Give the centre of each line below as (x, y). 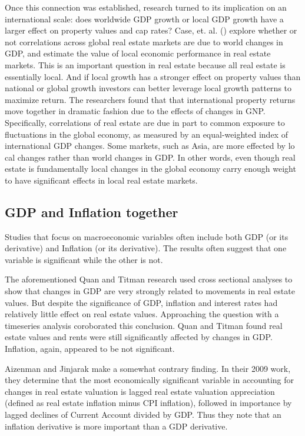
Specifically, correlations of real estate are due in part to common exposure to (145, 122)
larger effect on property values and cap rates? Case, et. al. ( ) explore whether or (151, 30)
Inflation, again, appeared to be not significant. (90, 349)
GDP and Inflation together (92, 212)
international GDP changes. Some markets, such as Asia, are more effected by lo (150, 146)
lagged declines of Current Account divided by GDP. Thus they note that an (143, 415)
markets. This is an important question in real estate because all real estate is (145, 64)
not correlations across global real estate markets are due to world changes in (144, 41)
